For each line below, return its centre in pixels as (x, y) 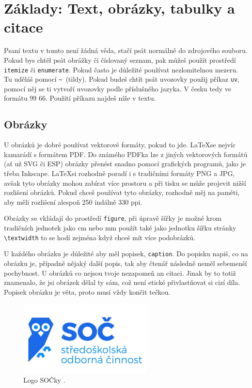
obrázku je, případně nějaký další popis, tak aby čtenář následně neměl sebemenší (126, 263)
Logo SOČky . (44, 379)
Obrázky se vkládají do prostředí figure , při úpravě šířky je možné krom (113, 218)
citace (24, 27)
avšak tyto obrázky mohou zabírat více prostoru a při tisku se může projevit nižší (125, 183)
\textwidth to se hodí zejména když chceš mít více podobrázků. (100, 237)
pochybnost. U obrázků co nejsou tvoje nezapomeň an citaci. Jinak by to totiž (120, 273)
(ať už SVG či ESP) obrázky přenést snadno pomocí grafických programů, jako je (125, 164)
